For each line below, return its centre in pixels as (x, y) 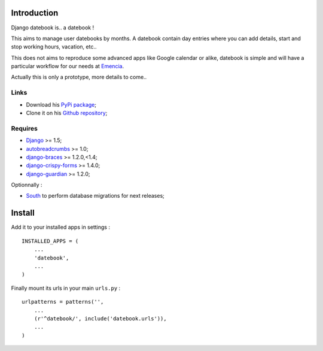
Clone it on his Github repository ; (67, 113)
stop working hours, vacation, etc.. (54, 47)
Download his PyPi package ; (61, 104)
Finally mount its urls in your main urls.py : (66, 288)
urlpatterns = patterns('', (63, 302)
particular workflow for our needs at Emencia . (68, 66)
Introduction (35, 13)
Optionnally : (27, 185)
